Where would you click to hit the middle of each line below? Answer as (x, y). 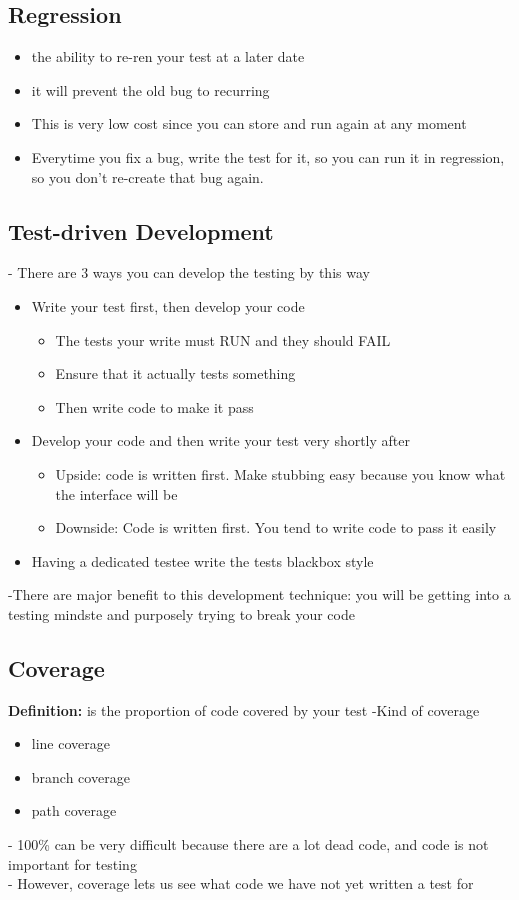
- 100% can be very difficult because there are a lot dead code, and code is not (248, 844)
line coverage (70, 743)
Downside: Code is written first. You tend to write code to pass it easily (276, 527)
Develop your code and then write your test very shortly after (220, 440)
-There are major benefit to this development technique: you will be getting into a (259, 594)
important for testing (72, 863)
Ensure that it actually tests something (175, 373)
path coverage (74, 810)
